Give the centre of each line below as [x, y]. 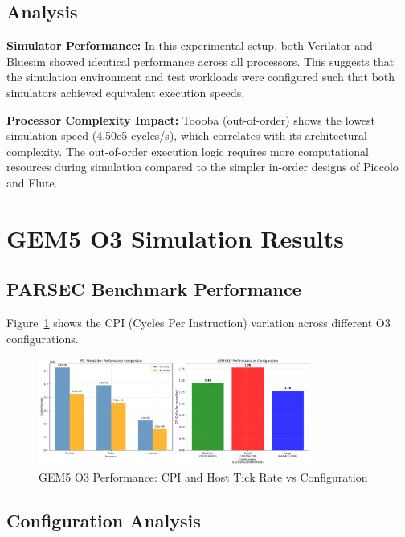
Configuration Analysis [104, 520]
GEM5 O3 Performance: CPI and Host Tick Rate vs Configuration [203, 476]
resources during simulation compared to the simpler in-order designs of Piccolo [202, 167]
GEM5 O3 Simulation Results [175, 238]
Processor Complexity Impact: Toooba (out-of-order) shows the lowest [191, 119]
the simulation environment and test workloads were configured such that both [201, 77]
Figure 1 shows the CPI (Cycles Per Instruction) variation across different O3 [198, 323]
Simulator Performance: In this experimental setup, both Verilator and [190, 45]
